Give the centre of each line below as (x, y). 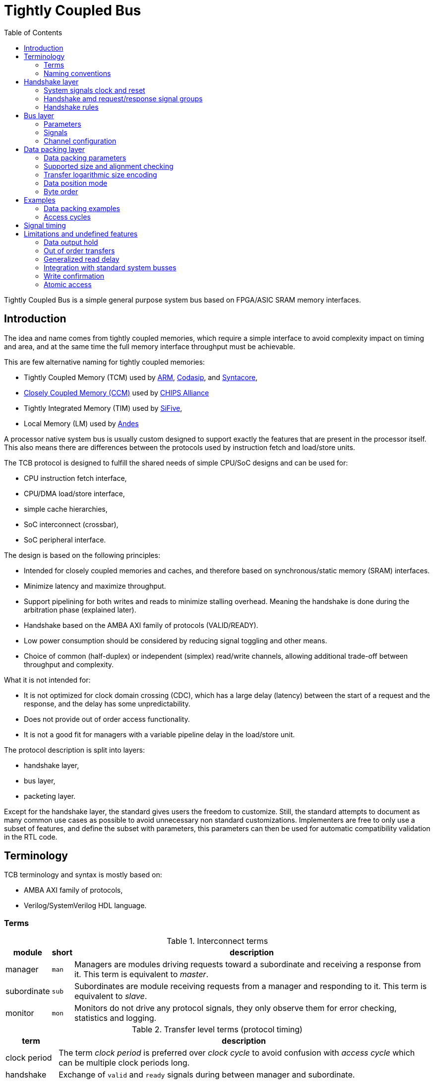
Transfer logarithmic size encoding (100, 174)
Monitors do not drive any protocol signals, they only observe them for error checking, (236, 1008)
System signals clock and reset (94, 90)
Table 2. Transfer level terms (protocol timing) (217, 1030)
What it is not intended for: (47, 680)
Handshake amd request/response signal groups (123, 98)
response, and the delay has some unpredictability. (107, 703)
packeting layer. (50, 796)
